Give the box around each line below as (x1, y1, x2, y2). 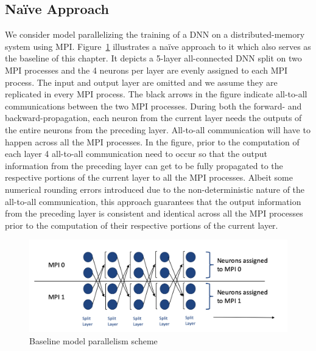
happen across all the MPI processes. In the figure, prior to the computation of (5, 135, 300, 148)
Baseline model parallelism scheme (29, 334, 158, 347)
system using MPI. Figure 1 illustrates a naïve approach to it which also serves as (5, 40, 311, 52)
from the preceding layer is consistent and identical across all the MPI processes (5, 207, 303, 220)
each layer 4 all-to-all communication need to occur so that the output (5, 147, 268, 160)
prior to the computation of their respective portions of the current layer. (5, 218, 278, 231)
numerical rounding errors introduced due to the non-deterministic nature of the (5, 182, 305, 195)
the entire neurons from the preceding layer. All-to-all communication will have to (5, 123, 311, 136)
